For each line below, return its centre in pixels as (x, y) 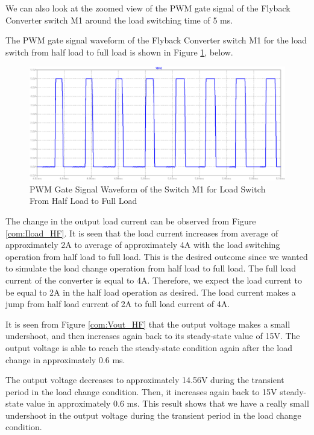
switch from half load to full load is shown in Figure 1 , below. (119, 52)
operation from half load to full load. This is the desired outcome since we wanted (157, 256)
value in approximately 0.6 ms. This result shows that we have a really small (168, 403)
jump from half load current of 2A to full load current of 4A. (118, 304)
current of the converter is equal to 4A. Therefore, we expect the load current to (154, 280)
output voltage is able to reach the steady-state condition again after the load (149, 347)
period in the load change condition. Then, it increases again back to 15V (141, 391)
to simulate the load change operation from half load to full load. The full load (151, 268)
